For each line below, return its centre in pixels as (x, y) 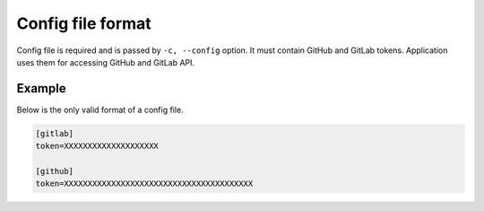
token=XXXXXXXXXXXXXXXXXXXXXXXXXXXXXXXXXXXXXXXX (144, 184)
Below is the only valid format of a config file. (100, 110)
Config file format (84, 23)
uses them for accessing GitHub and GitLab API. (106, 62)
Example (41, 88)
